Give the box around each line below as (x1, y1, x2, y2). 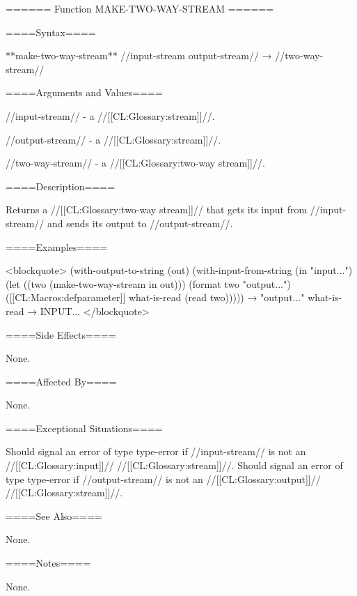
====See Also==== (6, 508, 102, 523)
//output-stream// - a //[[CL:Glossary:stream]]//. (6, 132, 221, 146)
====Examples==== (6, 239, 108, 254)
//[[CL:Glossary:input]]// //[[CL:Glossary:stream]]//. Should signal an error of (6, 458, 343, 473)
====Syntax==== (6, 24, 96, 39)
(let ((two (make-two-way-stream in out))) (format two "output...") (6, 276, 291, 291)
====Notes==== (6, 556, 90, 570)
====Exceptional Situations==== (6, 420, 163, 435)
